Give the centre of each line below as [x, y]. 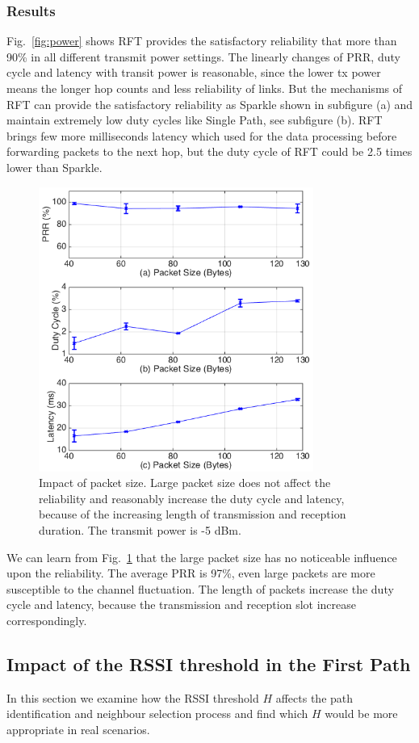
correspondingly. [47, 620]
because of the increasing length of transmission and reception [193, 514]
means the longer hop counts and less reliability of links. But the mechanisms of [205, 88]
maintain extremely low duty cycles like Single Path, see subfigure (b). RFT [195, 120]
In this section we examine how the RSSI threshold [133, 697]
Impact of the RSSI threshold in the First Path [209, 663]
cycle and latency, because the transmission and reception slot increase [181, 604]
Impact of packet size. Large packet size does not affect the [185, 483]
